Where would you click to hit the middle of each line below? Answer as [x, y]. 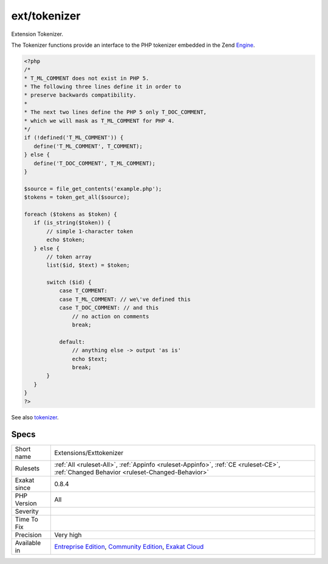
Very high [68, 535]
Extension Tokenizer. [37, 34]
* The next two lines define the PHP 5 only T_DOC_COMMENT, [115, 112]
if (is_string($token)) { [72, 223]
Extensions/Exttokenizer [89, 453]
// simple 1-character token [90, 231]
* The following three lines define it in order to [103, 87]
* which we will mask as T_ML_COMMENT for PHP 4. [99, 121]
